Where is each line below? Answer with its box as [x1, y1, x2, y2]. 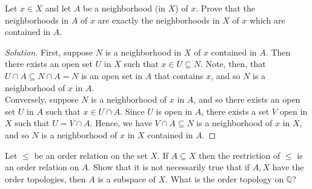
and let [45, 2, 71, 14]
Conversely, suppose [5, 93, 79, 106]
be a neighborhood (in [83, 2, 165, 14]
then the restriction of [198, 149, 280, 161]
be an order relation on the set [34, 149, 148, 161]
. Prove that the [196, 2, 256, 14]
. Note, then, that [200, 57, 266, 70]
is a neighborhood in [105, 45, 182, 58]
